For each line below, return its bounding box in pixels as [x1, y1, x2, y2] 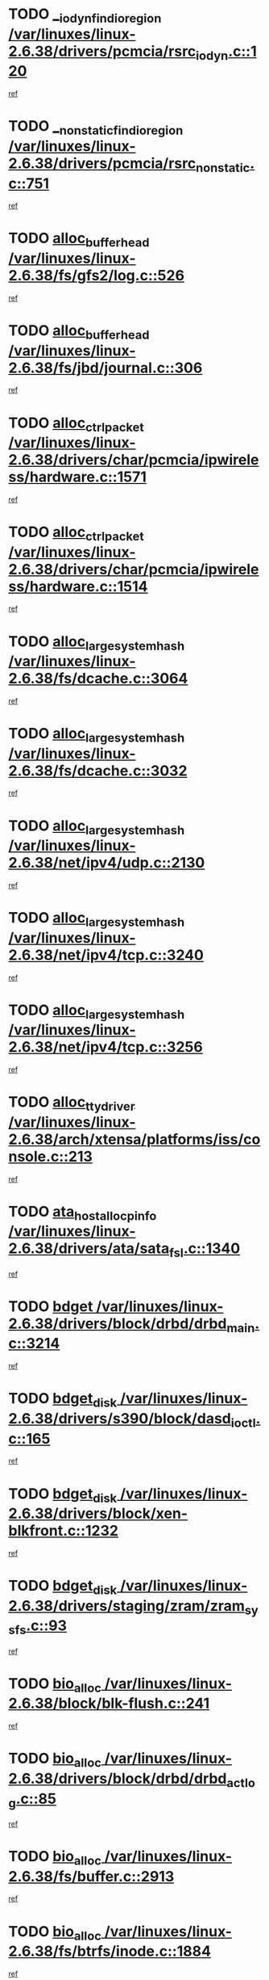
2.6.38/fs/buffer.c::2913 [8, 1867, 175, 1885]
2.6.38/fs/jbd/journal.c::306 [8, 359, 203, 376]
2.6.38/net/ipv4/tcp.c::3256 [8, 1038, 203, 1057]
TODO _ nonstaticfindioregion [8, 117, 184, 138]
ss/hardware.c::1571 [8, 468, 147, 486]
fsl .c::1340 [168, 1239, 241, 1260]
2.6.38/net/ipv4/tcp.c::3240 [8, 946, 204, 964]
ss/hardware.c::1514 [8, 577, 148, 595]
